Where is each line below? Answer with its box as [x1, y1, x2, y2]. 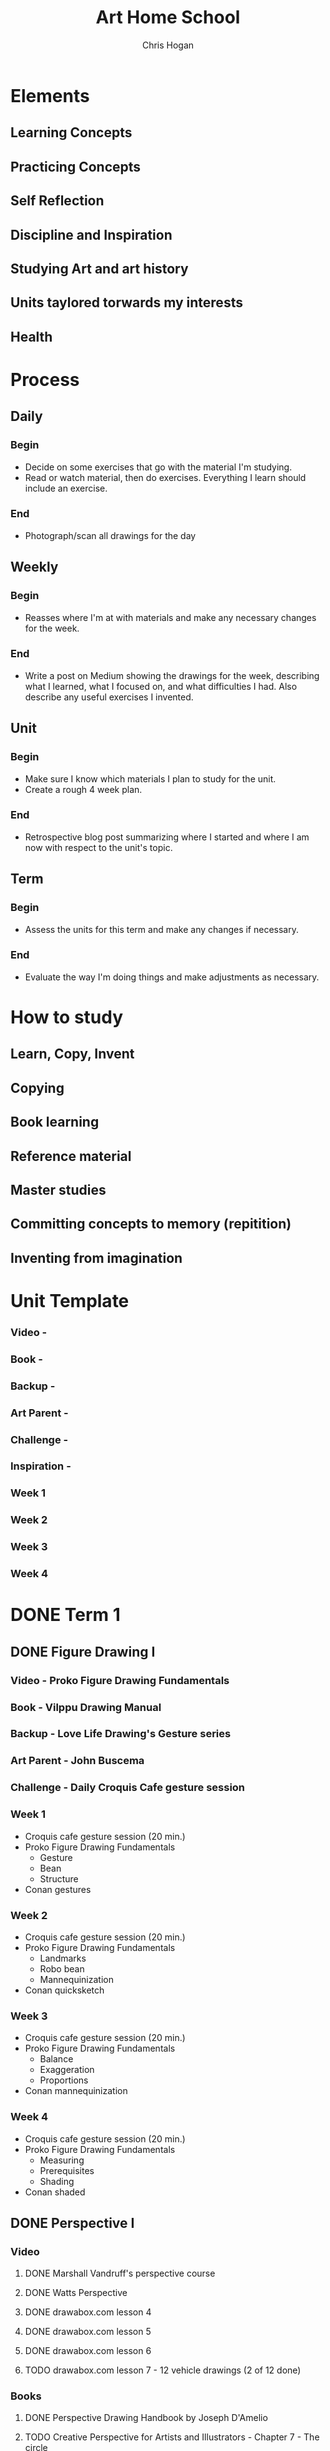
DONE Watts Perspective [24, 2287, 128, 2299]
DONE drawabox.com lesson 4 [24, 2306, 152, 2318]
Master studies [10, 1181, 107, 1198]
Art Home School [95, 6, 241, 29]
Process [10, 368, 80, 391]
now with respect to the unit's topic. [24, 841, 173, 853]
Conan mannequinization [24, 2085, 128, 2097]
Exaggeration [39, 2064, 95, 2076]
